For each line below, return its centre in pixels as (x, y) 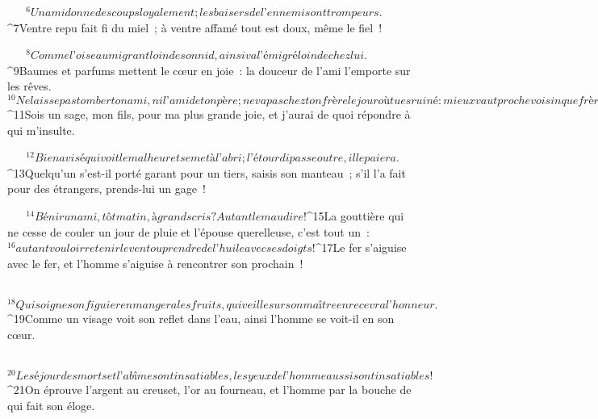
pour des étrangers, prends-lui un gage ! (107, 189)
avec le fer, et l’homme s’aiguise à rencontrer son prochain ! (155, 263)
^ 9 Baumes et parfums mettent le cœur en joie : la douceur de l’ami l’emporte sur (209, 70)
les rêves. (29, 86)
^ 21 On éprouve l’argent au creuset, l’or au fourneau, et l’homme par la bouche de (209, 389)
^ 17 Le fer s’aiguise (361, 247)
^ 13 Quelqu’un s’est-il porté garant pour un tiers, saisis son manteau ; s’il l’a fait (207, 172)
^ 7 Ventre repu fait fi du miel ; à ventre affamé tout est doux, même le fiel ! (195, 27)
